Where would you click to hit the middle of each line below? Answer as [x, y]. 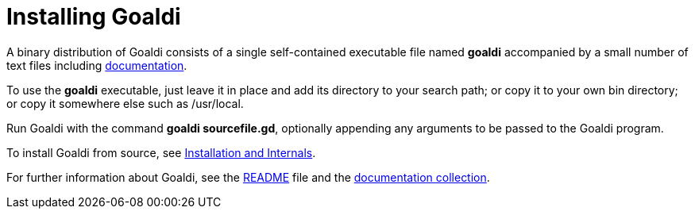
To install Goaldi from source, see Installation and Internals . [161, 152]
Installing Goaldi [94, 17]
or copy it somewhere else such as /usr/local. [125, 103]
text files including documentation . [97, 65]
